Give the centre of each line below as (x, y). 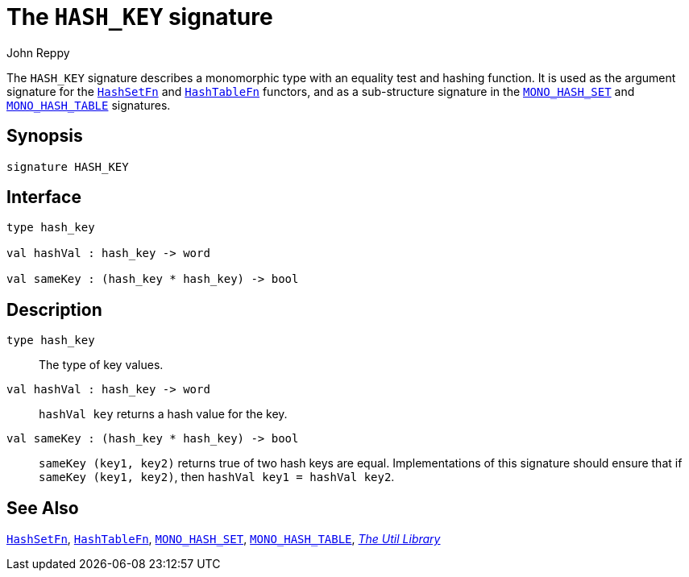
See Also (43, 508)
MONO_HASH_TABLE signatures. (89, 105)
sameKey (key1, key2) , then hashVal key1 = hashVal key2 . (217, 477)
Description (54, 309)
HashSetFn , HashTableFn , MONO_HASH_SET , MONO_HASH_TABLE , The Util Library (224, 539)
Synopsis (45, 136)
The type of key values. (101, 365)
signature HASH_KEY (68, 166)
